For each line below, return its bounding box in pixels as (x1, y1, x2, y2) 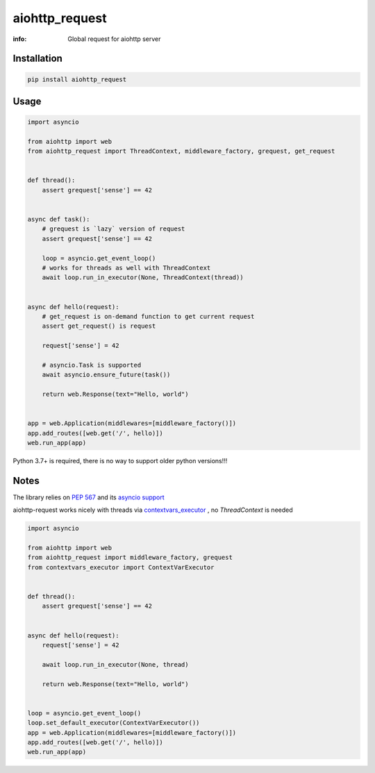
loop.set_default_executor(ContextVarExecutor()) (27, 719, 200, 727)
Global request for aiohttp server (67, 35, 161, 43)
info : (12, 35, 27, 43)
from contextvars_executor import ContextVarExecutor (27, 563, 215, 571)
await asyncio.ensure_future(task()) (42, 371, 171, 379)
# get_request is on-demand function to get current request (42, 313, 255, 320)
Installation (12, 53, 62, 65)
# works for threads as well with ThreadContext (42, 264, 211, 272)
